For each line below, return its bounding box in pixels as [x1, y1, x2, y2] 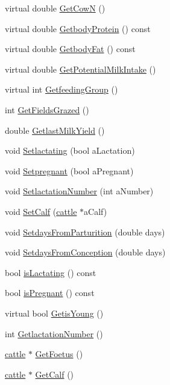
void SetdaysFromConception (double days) [5, 246, 166, 258]
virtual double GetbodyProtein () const [5, 22, 151, 35]
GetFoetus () [35, 347, 83, 360]
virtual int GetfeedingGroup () [5, 83, 118, 96]
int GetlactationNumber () [5, 327, 103, 340]
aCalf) [84, 205, 107, 217]
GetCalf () [35, 367, 74, 380]
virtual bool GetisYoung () [5, 306, 104, 319]
